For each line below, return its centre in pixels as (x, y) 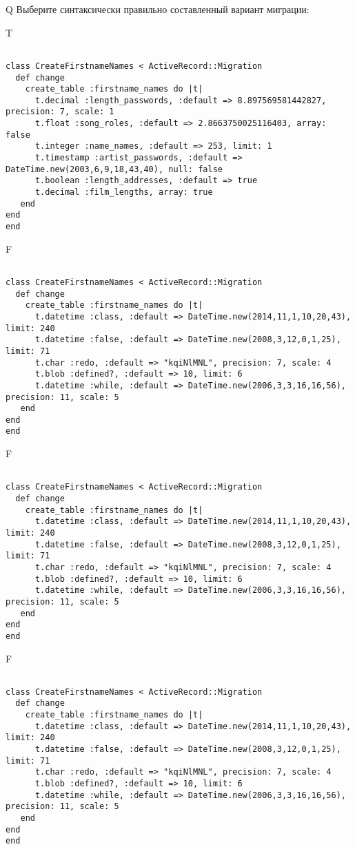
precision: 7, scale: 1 (60, 112)
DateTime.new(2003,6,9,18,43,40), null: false (114, 169)
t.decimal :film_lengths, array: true (124, 192)
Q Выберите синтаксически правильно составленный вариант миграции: (158, 9)
